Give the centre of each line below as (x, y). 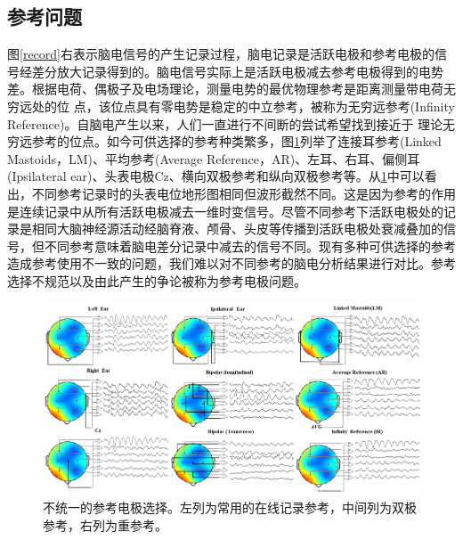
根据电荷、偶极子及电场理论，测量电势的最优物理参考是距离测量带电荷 (237, 89)
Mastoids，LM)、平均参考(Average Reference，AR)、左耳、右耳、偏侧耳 (214, 158)
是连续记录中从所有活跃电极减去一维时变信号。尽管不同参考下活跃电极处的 (225, 211)
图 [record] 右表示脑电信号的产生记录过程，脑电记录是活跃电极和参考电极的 (221, 54)
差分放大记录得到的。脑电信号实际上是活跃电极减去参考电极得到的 (225, 71)
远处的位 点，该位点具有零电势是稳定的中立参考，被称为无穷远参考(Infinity (237, 106)
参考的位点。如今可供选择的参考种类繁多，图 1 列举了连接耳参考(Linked (236, 141)
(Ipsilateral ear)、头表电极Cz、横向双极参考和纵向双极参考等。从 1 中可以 (216, 176)
